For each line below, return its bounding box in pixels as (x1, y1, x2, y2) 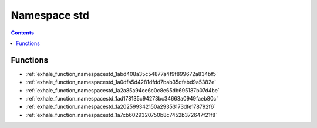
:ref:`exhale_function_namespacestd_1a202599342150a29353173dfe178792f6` (25, 103, 216, 110)
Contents (11, 29, 35, 36)
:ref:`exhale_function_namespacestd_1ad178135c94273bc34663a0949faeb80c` (25, 95, 218, 102)
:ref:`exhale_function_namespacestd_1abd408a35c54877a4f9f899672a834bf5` (25, 70, 218, 77)
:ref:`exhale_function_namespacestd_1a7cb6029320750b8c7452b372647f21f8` (25, 111, 217, 118)
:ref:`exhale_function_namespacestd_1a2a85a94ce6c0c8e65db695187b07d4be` (25, 87, 220, 94)
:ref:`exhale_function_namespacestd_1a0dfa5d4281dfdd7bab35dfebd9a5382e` (25, 79, 217, 86)
